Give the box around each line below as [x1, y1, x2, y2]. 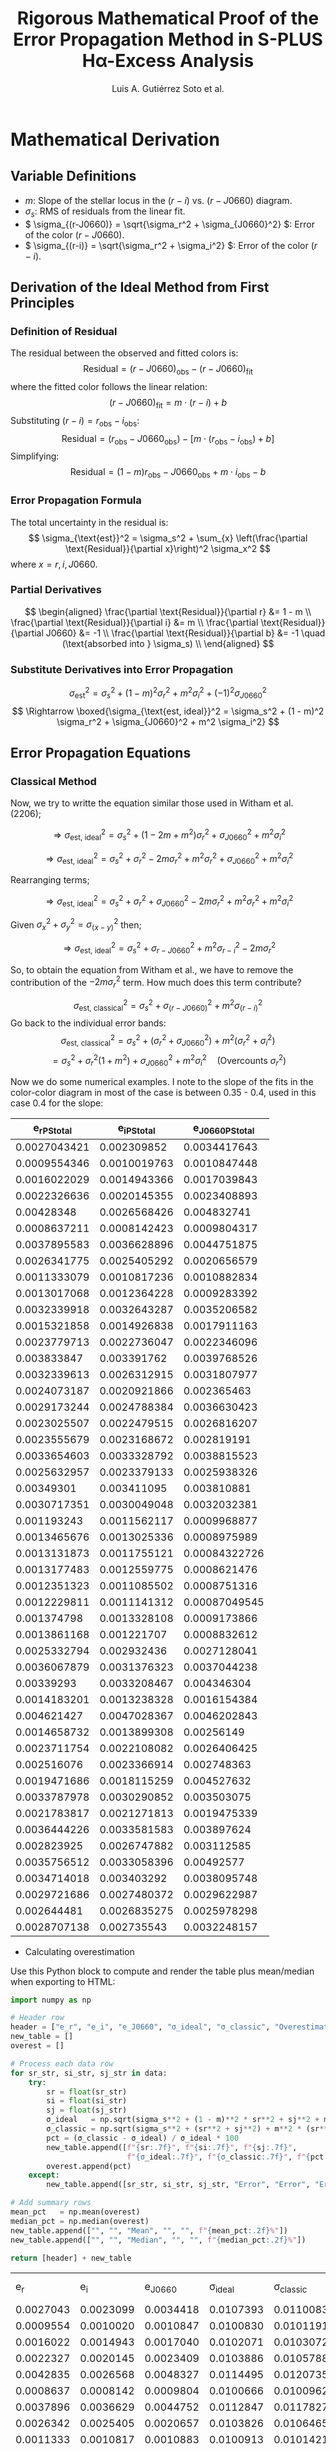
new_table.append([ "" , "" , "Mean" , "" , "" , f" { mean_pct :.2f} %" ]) [10, 2225, 288, 2236]
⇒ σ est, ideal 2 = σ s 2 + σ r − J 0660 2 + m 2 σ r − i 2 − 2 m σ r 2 [63, 940, 277, 956]
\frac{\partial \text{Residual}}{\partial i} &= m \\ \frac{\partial [10, 616, 259, 628]
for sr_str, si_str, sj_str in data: [10, 2068, 168, 2078]
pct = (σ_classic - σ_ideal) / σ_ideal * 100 [46, 2133, 240, 2143]
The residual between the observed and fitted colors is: [10, 347, 239, 359]
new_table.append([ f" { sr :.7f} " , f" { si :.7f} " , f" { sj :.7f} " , [46, 2142, 298, 2152]
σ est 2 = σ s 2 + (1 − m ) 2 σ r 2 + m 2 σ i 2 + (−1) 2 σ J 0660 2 [69, 685, 267, 701]
